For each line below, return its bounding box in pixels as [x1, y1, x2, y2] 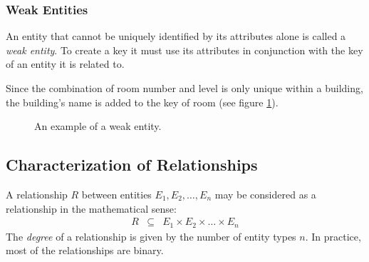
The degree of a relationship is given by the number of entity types [6, 228, 296, 243]
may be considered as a [214, 186, 316, 201]
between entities [81, 186, 152, 201]
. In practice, [305, 228, 361, 243]
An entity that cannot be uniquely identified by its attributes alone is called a [6, 29, 346, 44]
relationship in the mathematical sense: [6, 201, 177, 216]
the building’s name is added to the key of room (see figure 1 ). [6, 94, 279, 109]
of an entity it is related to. [6, 56, 125, 71]
